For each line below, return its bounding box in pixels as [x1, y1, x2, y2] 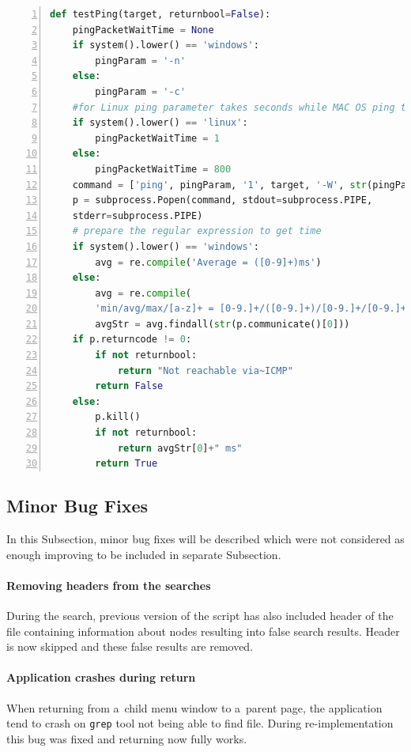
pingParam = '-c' [95, 85, 186, 97]
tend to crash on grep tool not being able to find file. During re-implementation [6, 715, 394, 731]
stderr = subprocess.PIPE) [72, 210, 203, 221]
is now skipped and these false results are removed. [6, 638, 254, 655]
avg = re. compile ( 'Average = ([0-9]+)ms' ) [95, 256, 322, 268]
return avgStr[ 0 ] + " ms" [117, 442, 243, 454]
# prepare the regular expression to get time [72, 225, 322, 237]
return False [95, 380, 164, 392]
